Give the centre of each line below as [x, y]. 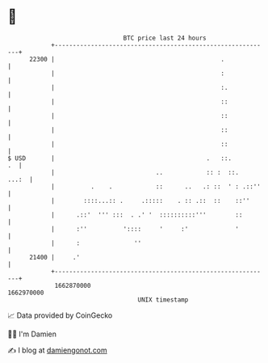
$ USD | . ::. [119, 158]
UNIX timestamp [163, 300]
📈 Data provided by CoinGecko [60, 315]
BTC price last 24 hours [165, 38]
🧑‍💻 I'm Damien [32, 334]
